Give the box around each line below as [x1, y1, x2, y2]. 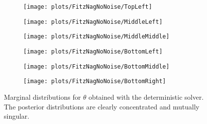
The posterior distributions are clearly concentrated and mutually [4, 101, 200, 111]
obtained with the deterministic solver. [88, 91, 204, 102]
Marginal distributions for [4, 91, 81, 102]
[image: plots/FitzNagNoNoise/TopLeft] [23, 3, 152, 10]
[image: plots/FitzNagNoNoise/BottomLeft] [23, 48, 163, 55]
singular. [4, 111, 30, 121]
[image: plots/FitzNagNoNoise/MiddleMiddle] [23, 33, 170, 40]
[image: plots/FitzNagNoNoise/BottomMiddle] [23, 63, 170, 70]
